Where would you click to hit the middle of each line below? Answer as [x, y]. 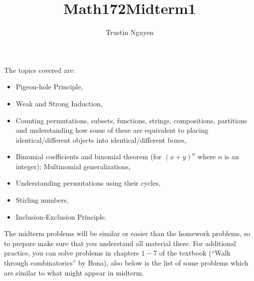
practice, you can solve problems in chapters [72, 253]
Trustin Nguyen [130, 32]
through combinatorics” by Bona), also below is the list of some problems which [126, 263]
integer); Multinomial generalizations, [73, 166]
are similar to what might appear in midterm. [74, 272]
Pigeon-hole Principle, [49, 87]
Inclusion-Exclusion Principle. [61, 216]
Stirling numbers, [42, 200]
